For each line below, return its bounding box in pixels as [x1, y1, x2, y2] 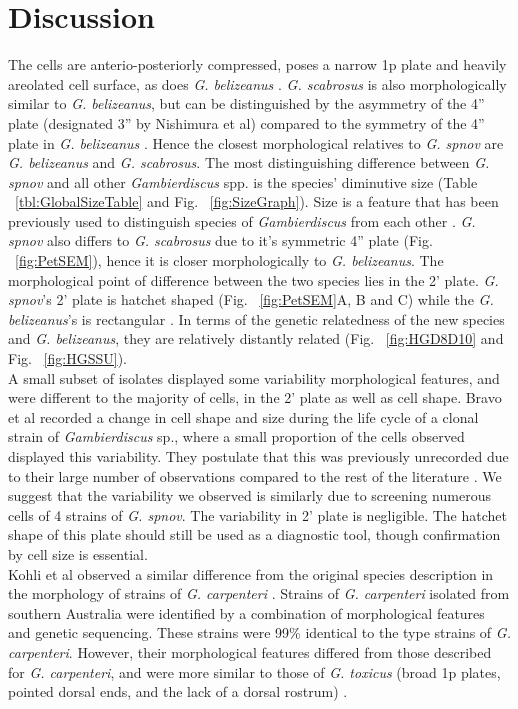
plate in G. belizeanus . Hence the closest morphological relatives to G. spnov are [8, 132, 504, 153]
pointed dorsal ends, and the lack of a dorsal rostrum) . [8, 681, 348, 702]
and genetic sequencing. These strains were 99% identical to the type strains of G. [8, 622, 511, 643]
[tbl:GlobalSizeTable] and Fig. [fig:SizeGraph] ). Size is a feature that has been [15, 191, 499, 212]
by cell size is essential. [8, 543, 148, 564]
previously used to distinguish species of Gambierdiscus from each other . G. [8, 210, 476, 231]
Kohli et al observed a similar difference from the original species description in [8, 563, 494, 584]
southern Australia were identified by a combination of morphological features [8, 602, 485, 623]
